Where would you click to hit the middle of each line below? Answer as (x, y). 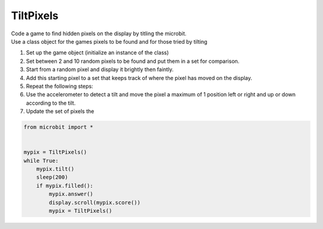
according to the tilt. (51, 103)
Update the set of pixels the (60, 111)
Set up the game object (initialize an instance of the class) (97, 53)
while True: (41, 161)
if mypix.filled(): (65, 186)
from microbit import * (59, 127)
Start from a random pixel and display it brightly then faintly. (100, 69)
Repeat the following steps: (60, 86)
